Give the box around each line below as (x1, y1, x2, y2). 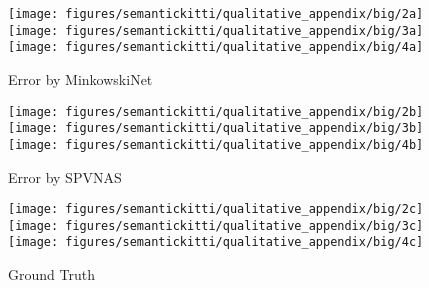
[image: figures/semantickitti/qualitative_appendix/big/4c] (8, 235, 424, 250)
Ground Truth (8, 264, 95, 285)
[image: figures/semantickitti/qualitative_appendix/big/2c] (8, 202, 424, 217)
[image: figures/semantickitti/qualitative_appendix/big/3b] (8, 121, 424, 136)
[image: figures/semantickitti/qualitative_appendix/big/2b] (8, 104, 424, 119)
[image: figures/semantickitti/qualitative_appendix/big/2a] (8, 7, 424, 21)
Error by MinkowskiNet (8, 68, 153, 89)
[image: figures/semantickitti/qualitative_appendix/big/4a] (8, 40, 424, 55)
